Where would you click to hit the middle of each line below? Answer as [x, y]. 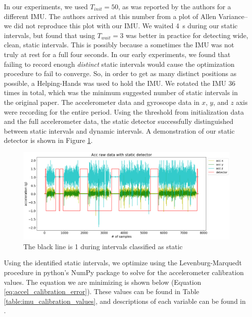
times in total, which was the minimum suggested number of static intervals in [121, 92]
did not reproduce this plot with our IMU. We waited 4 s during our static [126, 26]
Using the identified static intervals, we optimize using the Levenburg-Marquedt [123, 263]
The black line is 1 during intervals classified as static [103, 246]
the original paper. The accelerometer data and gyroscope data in [102, 102]
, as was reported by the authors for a [175, 6]
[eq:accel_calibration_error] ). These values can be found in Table [102, 291]
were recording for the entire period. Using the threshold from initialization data [124, 111]
